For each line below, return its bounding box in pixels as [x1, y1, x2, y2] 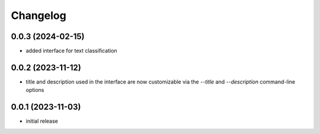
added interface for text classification [25, 47, 118, 55]
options [25, 87, 44, 94]
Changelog [11, 9, 66, 22]
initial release [25, 117, 59, 125]
